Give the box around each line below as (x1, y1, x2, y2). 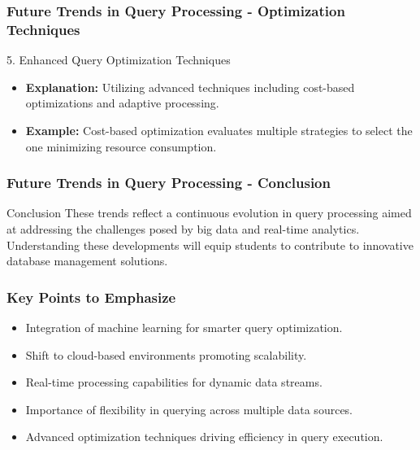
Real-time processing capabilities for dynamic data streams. (25, 374, 323, 391)
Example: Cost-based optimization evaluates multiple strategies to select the (25, 121, 413, 138)
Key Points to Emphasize (6, 286, 176, 307)
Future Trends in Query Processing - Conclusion (6, 173, 331, 193)
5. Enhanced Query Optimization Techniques (6, 51, 231, 68)
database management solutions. (6, 252, 168, 269)
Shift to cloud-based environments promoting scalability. (25, 346, 307, 363)
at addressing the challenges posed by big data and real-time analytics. (6, 220, 360, 237)
